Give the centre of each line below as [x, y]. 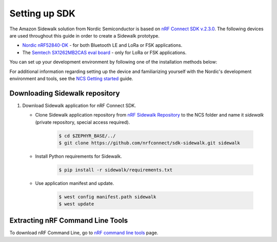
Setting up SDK [42, 13]
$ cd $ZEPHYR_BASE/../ [87, 136]
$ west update [76, 204]
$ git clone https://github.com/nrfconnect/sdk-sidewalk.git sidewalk [150, 143]
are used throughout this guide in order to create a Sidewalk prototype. [85, 35]
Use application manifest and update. [75, 183]
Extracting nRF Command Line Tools [69, 220]
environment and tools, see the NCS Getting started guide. [71, 78]
